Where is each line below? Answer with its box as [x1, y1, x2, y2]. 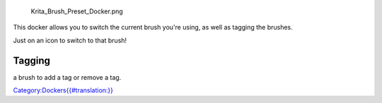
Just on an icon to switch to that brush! [13, 36, 127, 44]
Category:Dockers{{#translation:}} [13, 86, 113, 95]
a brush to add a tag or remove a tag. [13, 73, 122, 81]
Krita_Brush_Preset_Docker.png [30, 7, 123, 16]
